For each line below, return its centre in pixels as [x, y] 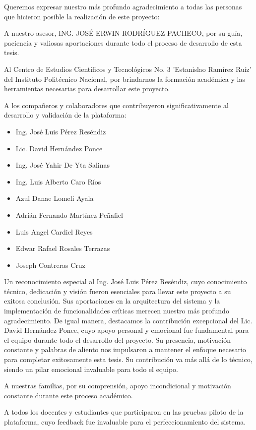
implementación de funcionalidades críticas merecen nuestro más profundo [117, 311]
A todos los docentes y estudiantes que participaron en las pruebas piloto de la [124, 412]
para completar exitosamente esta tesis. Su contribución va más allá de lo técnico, [128, 359]
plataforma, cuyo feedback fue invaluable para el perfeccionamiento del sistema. [125, 422]
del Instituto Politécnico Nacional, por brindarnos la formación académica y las [125, 79]
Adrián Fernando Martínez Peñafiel [69, 215]
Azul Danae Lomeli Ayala [55, 198]
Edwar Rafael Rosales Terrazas [63, 248]
